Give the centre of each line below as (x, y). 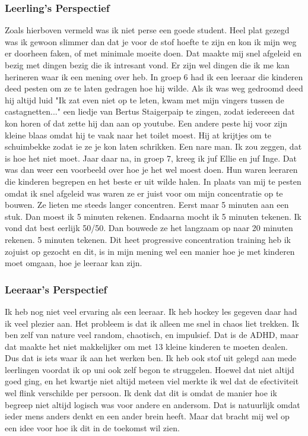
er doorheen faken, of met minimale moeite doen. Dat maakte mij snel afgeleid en (153, 53)
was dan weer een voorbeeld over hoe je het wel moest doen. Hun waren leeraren (151, 170)
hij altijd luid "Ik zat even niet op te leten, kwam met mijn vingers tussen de (145, 99)
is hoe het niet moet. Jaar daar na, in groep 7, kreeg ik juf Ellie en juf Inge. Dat (151, 158)
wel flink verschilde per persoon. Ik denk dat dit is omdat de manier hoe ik (141, 393)
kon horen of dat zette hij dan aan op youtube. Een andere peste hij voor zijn (146, 123)
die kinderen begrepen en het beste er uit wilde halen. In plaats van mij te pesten (153, 181)
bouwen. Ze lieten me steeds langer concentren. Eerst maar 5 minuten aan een (147, 205)
